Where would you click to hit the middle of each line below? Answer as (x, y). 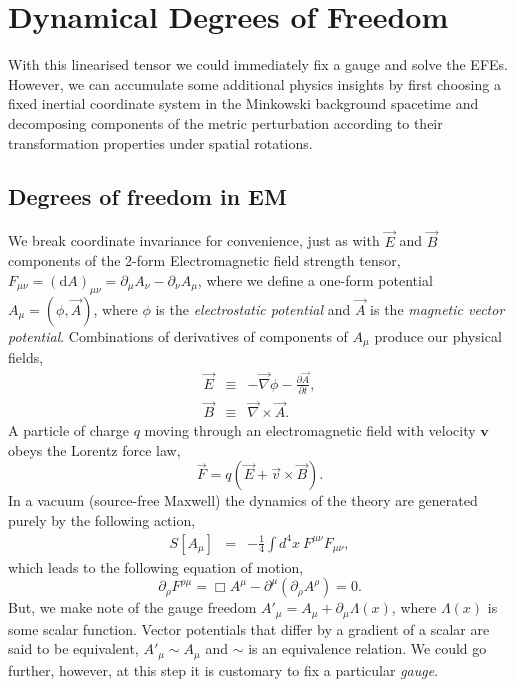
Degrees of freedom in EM (147, 196)
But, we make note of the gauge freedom (132, 607)
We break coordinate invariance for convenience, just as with (194, 240)
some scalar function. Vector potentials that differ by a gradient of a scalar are (249, 628)
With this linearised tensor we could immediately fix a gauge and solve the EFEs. (258, 64)
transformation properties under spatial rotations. (160, 142)
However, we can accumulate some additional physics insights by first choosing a (254, 83)
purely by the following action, (102, 520)
